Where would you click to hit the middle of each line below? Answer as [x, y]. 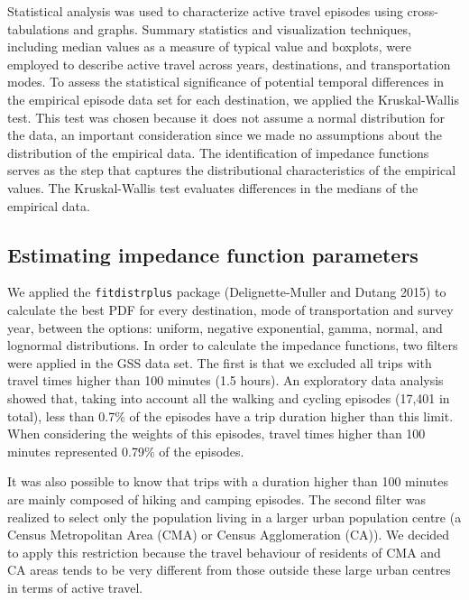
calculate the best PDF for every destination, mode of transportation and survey [230, 309]
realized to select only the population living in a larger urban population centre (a [234, 517]
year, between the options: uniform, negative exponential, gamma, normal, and [225, 327]
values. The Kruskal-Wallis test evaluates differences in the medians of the [213, 187]
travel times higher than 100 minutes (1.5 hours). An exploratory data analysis [225, 380]
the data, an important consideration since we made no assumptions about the [225, 135]
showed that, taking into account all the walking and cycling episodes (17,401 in [229, 397]
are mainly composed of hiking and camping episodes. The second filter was [217, 498]
